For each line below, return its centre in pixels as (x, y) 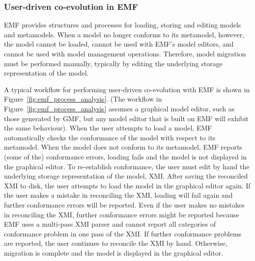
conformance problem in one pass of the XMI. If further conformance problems (123, 233)
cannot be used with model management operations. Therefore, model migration (125, 53)
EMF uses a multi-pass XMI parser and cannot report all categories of (110, 224)
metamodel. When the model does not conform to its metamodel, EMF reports (123, 147)
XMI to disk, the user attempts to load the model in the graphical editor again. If (127, 185)
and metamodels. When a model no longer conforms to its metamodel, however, (124, 34)
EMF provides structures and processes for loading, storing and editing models (123, 25)
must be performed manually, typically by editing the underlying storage (113, 63)
